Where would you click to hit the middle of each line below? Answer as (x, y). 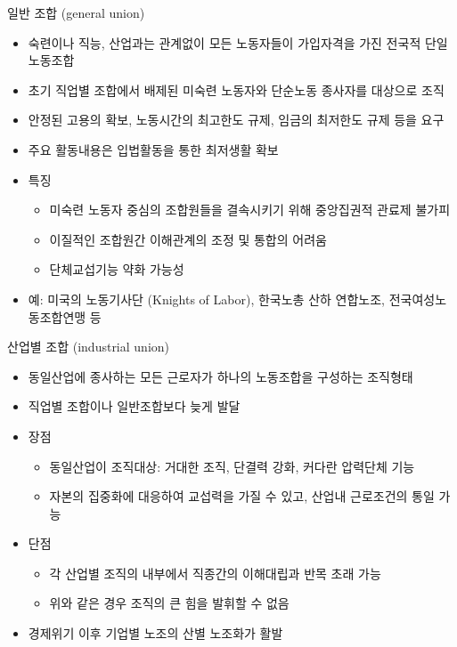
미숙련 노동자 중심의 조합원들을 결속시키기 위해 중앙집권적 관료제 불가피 (250, 210)
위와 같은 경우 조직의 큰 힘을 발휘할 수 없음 (169, 603)
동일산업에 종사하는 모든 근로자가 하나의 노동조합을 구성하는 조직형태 (220, 376)
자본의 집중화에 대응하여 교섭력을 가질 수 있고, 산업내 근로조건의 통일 (242, 496)
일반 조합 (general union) (76, 12)
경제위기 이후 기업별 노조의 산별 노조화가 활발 (155, 633)
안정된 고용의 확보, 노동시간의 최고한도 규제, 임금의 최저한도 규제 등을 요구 (236, 120)
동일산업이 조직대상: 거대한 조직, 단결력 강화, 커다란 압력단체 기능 (232, 466)
